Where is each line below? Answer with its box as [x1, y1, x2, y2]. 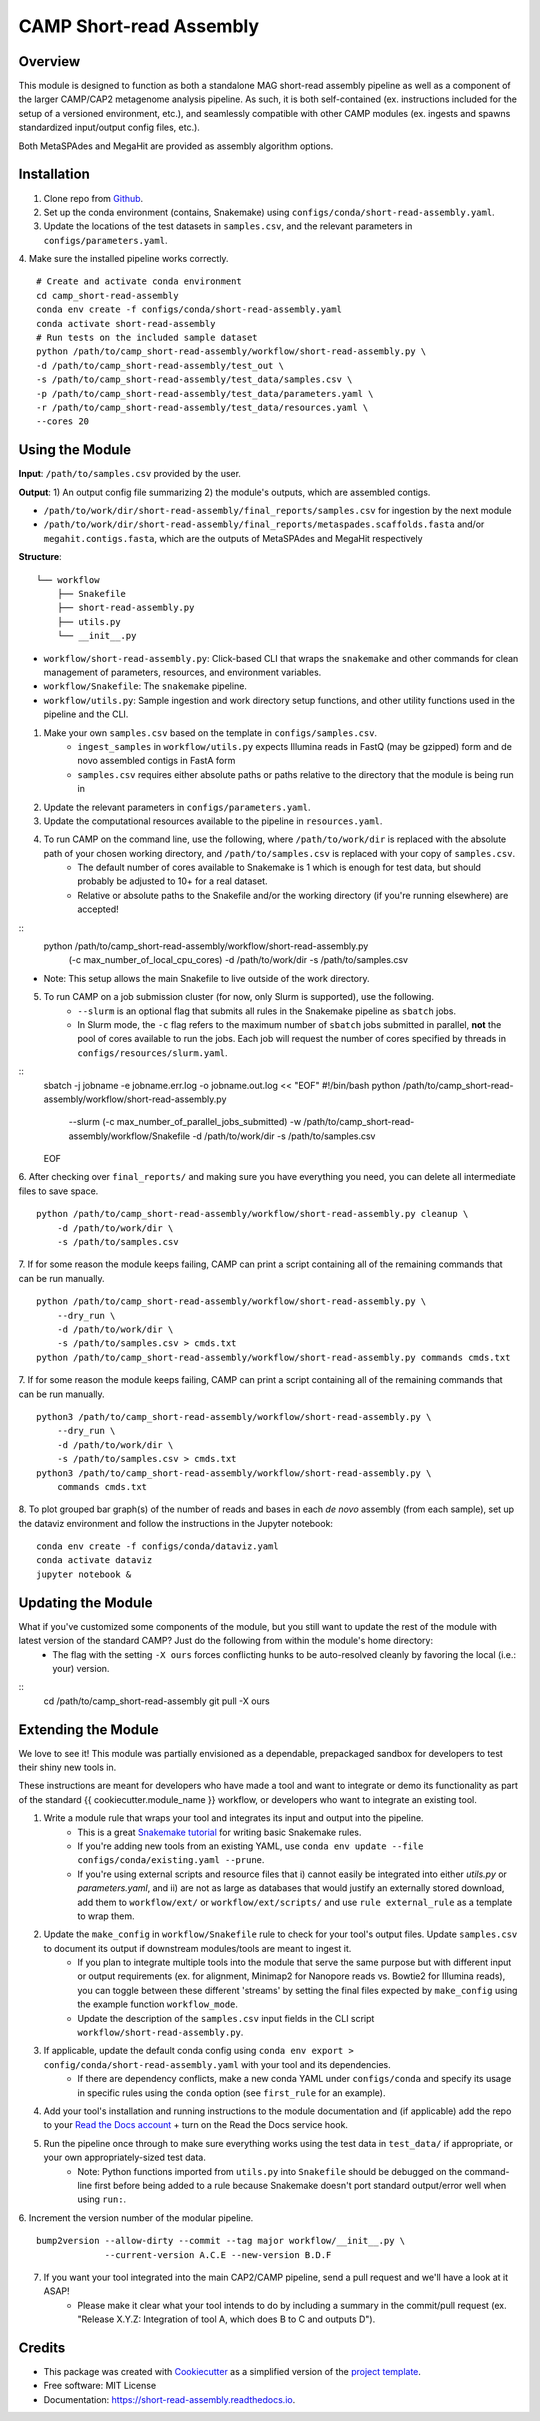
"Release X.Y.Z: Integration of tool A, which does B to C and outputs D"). [77, 2313, 376, 2325]
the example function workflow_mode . [77, 1998, 239, 2010]
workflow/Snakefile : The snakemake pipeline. [43, 680, 247, 692]
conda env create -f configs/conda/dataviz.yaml [36, 1541, 279, 1552]
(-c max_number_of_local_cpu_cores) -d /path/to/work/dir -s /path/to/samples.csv [68, 954, 409, 966]
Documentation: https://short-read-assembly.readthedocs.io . [43, 2393, 296, 2405]
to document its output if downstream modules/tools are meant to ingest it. [43, 1942, 352, 1954]
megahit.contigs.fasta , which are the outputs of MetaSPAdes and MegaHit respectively [43, 532, 424, 544]
